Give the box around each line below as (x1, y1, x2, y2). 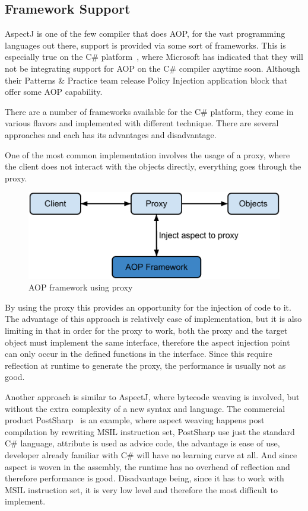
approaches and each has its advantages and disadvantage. (5, 128, 217, 140)
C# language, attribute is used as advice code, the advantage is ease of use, (5, 437, 280, 449)
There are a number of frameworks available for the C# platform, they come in (5, 105, 294, 117)
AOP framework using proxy (28, 281, 133, 293)
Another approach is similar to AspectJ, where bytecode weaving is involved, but (5, 391, 300, 403)
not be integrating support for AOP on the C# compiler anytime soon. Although (5, 62, 300, 74)
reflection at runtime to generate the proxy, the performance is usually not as (5, 359, 286, 371)
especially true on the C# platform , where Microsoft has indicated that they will (5, 50, 303, 63)
